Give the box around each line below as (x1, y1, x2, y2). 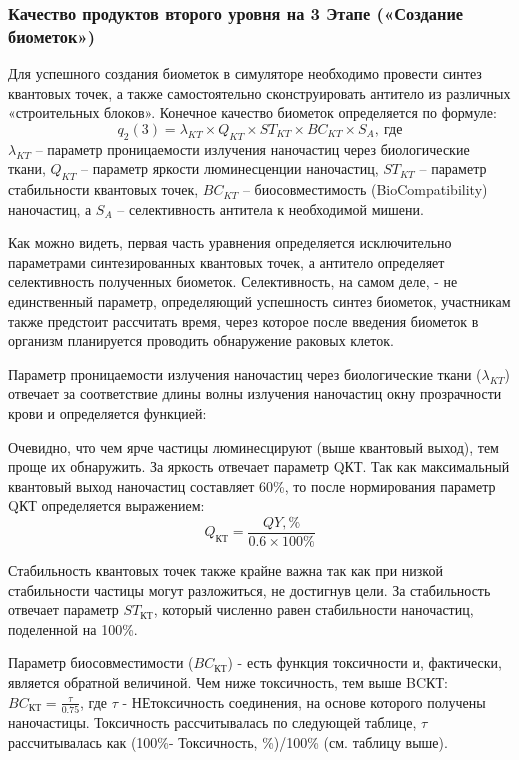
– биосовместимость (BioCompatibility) (242, 179, 488, 200)
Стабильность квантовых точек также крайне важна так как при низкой (8, 560, 443, 581)
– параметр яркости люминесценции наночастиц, (81, 158, 379, 179)
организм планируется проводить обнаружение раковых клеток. (8, 330, 394, 351)
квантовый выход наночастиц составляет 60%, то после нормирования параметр (8, 475, 496, 496)
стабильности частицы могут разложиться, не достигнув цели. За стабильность (8, 579, 491, 600)
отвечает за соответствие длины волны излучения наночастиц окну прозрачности (8, 383, 502, 404)
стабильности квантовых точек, (8, 179, 199, 200)
